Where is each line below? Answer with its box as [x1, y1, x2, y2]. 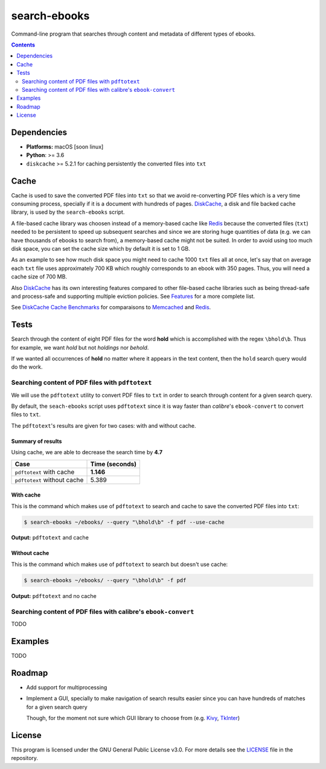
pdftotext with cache [14, 468, 75, 476]
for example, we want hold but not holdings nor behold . [11, 344, 149, 351]
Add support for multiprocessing [26, 683, 107, 691]
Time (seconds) [90, 460, 137, 468]
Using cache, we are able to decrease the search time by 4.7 [11, 449, 163, 456]
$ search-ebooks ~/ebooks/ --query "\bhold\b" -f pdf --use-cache [24, 518, 225, 526]
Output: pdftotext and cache [11, 534, 89, 541]
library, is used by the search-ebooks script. [11, 208, 125, 216]
